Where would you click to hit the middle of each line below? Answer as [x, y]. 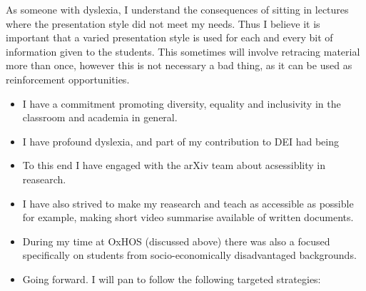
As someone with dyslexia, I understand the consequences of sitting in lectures [177, 9]
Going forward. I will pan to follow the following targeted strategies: [172, 279]
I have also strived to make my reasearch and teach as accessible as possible [188, 203]
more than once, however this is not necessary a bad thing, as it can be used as [179, 65]
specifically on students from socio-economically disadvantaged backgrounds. [189, 255]
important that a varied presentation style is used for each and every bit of [169, 37]
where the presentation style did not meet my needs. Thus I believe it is [163, 23]
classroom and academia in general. [100, 117]
